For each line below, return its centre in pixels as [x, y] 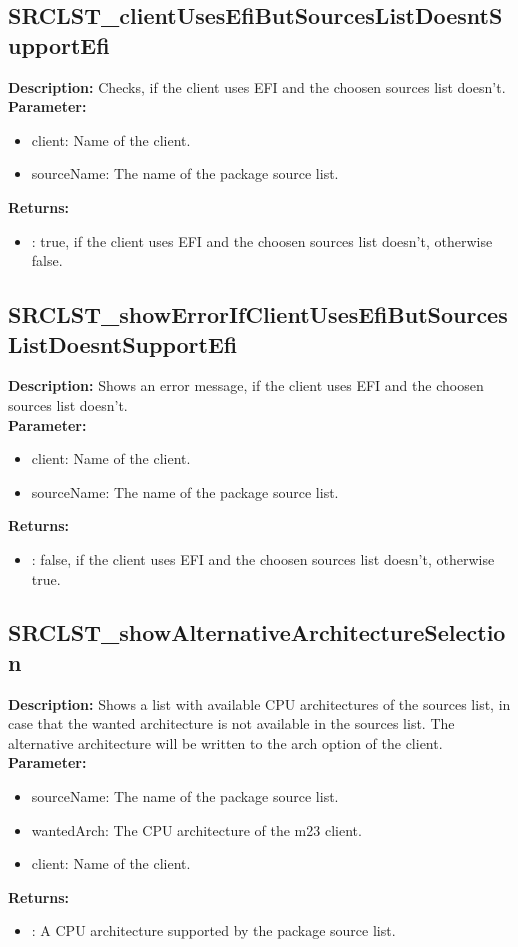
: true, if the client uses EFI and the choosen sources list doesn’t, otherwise [262, 240]
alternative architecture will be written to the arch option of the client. [225, 742]
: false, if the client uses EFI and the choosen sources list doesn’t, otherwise [263, 558]
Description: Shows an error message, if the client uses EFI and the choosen [246, 385]
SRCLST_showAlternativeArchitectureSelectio [257, 632]
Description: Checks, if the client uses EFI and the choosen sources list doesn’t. [257, 86]
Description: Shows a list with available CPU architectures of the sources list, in [259, 703]
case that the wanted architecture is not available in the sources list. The [231, 723]
